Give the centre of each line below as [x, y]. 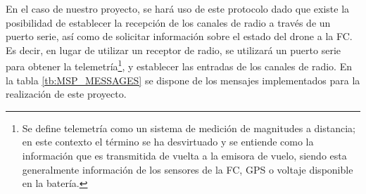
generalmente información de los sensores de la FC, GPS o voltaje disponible [188, 169]
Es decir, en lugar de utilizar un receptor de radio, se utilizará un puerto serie [173, 50]
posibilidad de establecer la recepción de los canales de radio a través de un [168, 22]
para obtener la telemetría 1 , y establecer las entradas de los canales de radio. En [179, 65]
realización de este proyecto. [66, 94]
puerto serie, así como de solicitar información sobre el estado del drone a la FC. [179, 36]
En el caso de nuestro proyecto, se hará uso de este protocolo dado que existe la [178, 8]
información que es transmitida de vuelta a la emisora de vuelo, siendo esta [184, 155]
